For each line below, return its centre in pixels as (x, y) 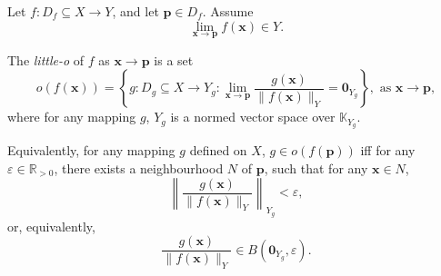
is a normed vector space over (253, 117)
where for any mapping (72, 117)
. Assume (228, 11)
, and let (135, 11)
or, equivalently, (51, 226)
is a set (174, 59)
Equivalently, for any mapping (91, 150)
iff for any (388, 150)
